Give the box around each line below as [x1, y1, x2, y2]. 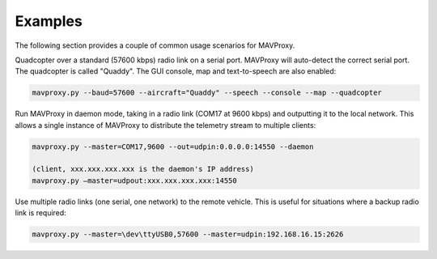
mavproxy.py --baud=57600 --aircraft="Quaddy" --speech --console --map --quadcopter [32, 88, 382, 97]
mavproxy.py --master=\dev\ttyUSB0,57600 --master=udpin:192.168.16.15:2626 [32, 230, 344, 239]
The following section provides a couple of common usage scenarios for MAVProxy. [15, 40, 295, 50]
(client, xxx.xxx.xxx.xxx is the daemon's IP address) [32, 164, 254, 174]
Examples [15, 12, 83, 30]
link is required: [15, 208, 66, 218]
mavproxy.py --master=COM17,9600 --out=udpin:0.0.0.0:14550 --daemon [32, 142, 314, 151]
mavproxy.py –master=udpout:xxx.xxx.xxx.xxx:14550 [32, 176, 238, 185]
